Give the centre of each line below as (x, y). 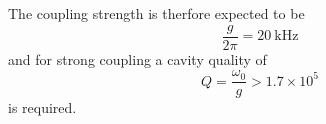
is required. (42, 107)
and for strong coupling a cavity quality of (137, 58)
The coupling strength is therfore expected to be (156, 13)
